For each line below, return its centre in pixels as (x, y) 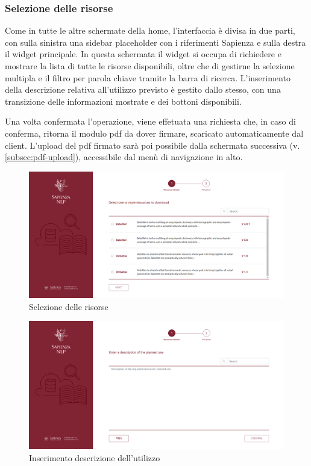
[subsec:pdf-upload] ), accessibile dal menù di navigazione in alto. (124, 157)
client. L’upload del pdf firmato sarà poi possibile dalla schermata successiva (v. (152, 145)
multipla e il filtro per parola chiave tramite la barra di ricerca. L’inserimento (148, 77)
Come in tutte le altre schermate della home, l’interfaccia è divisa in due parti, (150, 30)
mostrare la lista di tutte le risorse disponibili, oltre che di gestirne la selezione (150, 66)
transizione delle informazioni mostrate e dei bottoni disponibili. (123, 101)
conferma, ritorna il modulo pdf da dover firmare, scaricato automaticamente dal (154, 133)
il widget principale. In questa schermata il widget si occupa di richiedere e (143, 54)
